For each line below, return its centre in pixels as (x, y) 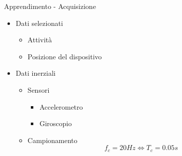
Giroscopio (56, 123)
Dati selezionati (39, 23)
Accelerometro (61, 106)
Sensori (39, 89)
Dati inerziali (36, 73)
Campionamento (52, 140)
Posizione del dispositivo (65, 56)
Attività (40, 40)
